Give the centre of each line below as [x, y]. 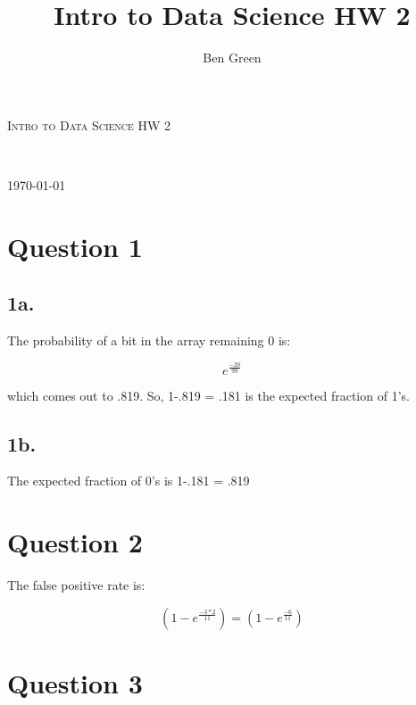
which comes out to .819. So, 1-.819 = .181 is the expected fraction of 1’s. [208, 395]
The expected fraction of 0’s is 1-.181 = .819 [129, 481]
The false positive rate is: [76, 585]
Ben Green [232, 58]
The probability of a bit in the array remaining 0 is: [149, 340]
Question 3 [75, 682]
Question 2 [75, 542]
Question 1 [75, 246]
